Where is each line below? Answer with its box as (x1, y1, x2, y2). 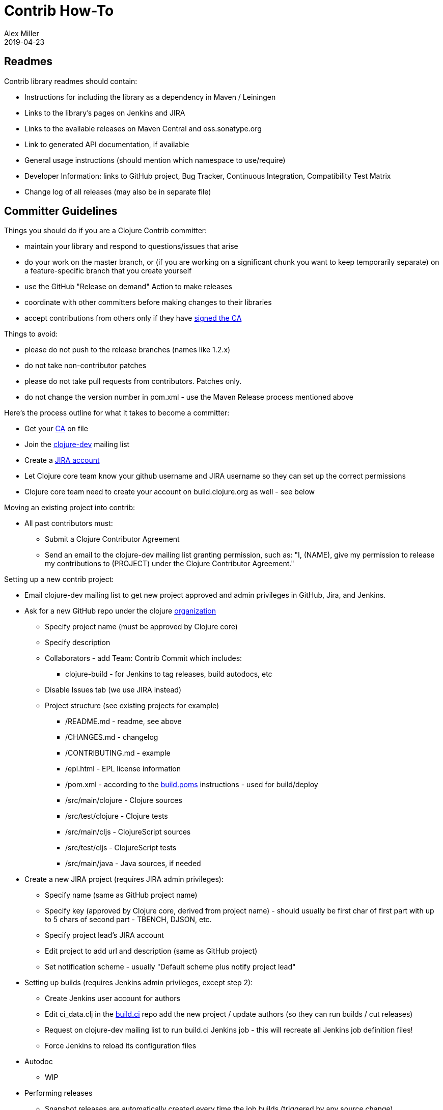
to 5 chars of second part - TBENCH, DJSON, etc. (45, 915, 212, 924)
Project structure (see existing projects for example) (45, 701, 219, 710)
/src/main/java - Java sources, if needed (65, 859, 201, 868)
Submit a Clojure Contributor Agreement (45, 535, 180, 544)
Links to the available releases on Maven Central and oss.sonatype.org (24, 124, 262, 133)
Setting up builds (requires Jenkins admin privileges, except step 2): (24, 978, 253, 987)
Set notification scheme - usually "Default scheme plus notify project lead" (45, 962, 296, 972)
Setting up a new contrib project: (4, 575, 114, 584)
